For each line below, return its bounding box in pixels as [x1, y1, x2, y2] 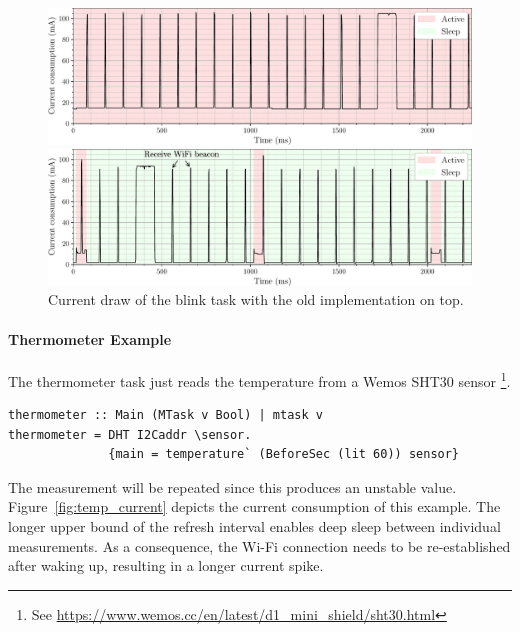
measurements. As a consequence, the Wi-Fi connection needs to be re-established [8, 535, 511, 556]
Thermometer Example [8, 328, 172, 349]
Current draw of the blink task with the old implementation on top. [48, 289, 464, 310]
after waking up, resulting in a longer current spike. [8, 555, 324, 576]
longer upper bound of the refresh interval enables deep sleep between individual [8, 516, 501, 537]
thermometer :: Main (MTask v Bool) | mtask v [8, 408, 323, 423]
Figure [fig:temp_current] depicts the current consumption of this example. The [8, 496, 501, 517]
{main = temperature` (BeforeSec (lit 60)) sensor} [108, 447, 460, 462]
